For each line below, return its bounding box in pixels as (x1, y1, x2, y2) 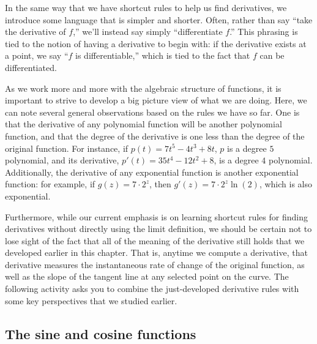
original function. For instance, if (5, 141, 129, 154)
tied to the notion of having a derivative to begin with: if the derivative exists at (5, 37, 307, 50)
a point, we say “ (5, 49, 69, 62)
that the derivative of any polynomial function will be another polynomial (5, 118, 282, 130)
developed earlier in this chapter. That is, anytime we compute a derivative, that (5, 246, 308, 259)
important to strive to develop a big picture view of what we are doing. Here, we (5, 94, 307, 107)
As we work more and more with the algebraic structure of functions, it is (5, 81, 282, 94)
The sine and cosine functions (5, 324, 196, 343)
